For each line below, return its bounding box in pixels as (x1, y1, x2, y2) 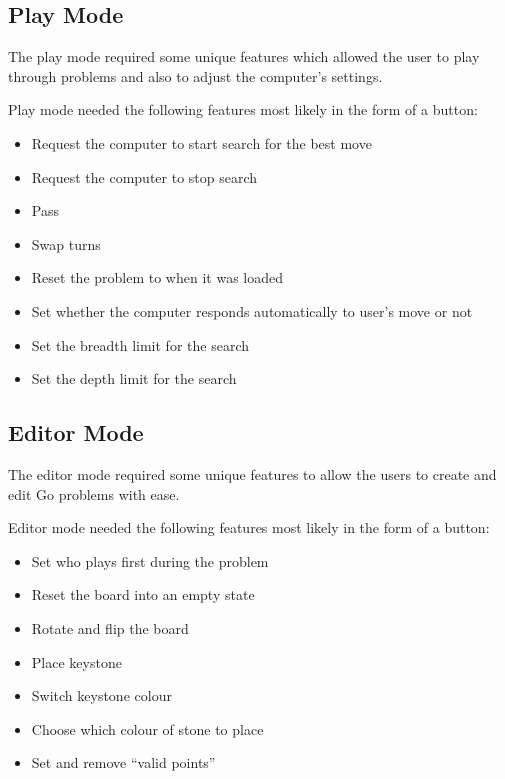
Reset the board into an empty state (31, 584, 255, 605)
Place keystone (31, 651, 122, 672)
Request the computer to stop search (31, 166, 258, 187)
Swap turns (31, 233, 101, 254)
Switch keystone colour (31, 685, 172, 706)
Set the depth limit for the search (31, 368, 237, 389)
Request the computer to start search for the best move (31, 132, 372, 153)
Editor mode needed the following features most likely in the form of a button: (8, 517, 490, 538)
